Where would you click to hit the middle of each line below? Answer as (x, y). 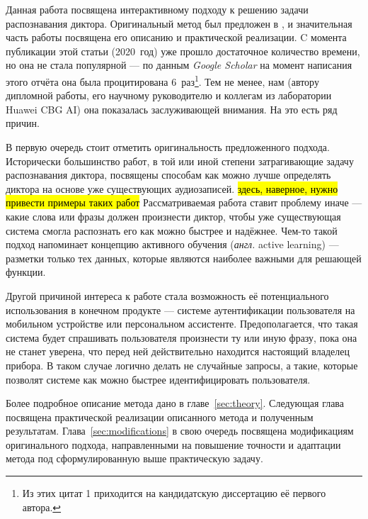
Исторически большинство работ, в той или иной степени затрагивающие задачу (180, 161)
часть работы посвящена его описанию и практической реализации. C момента (176, 37)
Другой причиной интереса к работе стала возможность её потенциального (167, 295)
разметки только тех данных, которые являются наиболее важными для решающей (184, 258)
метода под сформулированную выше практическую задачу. (134, 458)
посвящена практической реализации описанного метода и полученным (160, 417)
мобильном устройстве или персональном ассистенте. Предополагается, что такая (182, 324)
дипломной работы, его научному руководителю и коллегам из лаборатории (169, 95)
